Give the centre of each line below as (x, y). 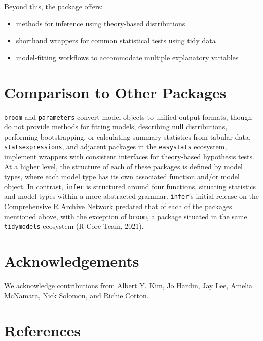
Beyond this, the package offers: (53, 6)
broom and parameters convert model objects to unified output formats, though (128, 116)
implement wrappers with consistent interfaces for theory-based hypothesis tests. (129, 156)
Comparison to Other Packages (115, 92)
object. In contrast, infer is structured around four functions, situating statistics (130, 186)
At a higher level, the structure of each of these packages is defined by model (123, 166)
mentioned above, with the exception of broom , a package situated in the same (126, 216)
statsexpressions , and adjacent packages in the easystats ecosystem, (116, 146)
